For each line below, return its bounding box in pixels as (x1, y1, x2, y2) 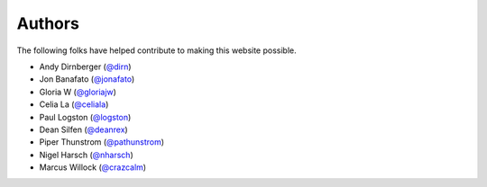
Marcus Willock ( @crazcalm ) (39, 162, 147, 173)
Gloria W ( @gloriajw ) (39, 86, 117, 97)
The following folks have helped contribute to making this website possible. (16, 45, 297, 56)
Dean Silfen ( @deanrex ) (39, 124, 128, 135)
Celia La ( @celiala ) (39, 99, 109, 110)
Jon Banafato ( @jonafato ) (39, 74, 135, 85)
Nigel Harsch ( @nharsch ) (39, 149, 134, 160)
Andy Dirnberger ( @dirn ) (39, 61, 132, 72)
